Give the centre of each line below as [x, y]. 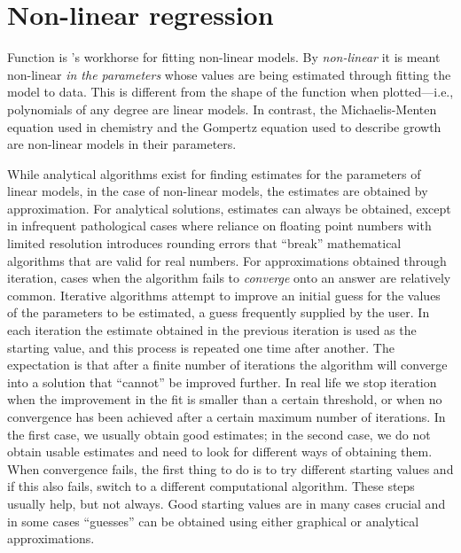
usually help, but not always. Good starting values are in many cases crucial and [227, 503]
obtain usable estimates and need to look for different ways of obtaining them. [220, 452]
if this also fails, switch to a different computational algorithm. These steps [211, 486]
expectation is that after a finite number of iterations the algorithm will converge [227, 365]
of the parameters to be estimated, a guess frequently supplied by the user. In [219, 312]
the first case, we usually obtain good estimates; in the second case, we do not [219, 434]
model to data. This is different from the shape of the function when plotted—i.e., [230, 92]
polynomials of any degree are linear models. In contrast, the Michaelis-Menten [222, 109]
